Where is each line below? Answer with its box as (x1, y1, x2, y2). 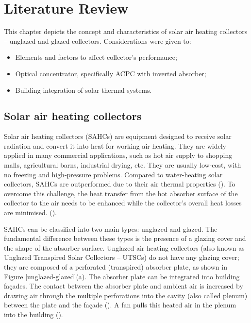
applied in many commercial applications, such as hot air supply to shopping (4, 150, 233, 160)
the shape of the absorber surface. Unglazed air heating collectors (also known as (4, 242, 245, 253)
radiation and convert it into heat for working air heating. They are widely (4, 140, 226, 151)
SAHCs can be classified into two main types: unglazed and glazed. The (4, 223, 218, 234)
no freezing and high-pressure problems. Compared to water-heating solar (4, 169, 223, 179)
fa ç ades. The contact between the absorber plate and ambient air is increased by (4, 281, 243, 291)
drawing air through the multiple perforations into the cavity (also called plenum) (4, 290, 248, 300)
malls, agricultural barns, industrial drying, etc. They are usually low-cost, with (4, 160, 241, 170)
